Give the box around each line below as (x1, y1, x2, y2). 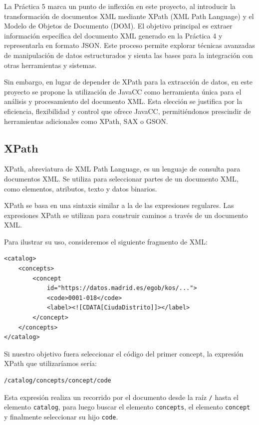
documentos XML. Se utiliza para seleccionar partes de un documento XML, (4, 173, 239, 183)
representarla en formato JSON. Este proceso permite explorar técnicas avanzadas (4, 40, 255, 50)
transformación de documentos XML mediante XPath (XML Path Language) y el (4, 10, 254, 21)
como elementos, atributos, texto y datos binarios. (4, 183, 157, 193)
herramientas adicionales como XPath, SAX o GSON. (4, 115, 168, 126)
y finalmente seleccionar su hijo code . (4, 411, 118, 421)
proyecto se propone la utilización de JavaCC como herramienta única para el (4, 86, 242, 96)
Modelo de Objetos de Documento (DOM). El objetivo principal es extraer (4, 20, 233, 31)
